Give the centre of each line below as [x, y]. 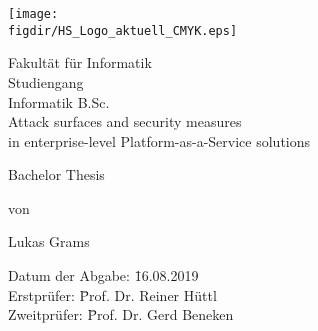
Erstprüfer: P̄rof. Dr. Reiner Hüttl [112, 294]
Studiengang [46, 81]
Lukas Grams [49, 241]
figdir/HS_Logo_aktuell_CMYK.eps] [123, 30]
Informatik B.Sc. [59, 101]
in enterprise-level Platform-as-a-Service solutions [159, 140]
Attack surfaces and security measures [125, 121]
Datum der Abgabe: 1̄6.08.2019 [103, 275]
